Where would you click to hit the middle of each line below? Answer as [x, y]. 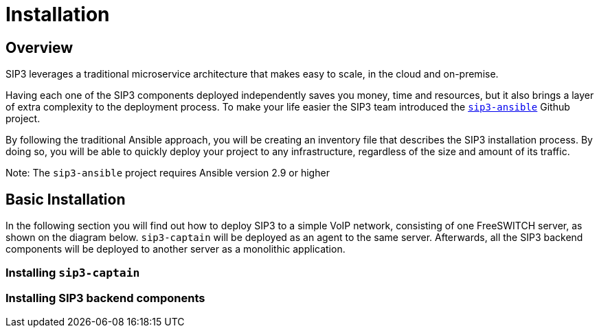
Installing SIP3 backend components [105, 298]
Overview [39, 47]
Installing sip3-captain [73, 273]
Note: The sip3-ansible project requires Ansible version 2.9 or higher [168, 173]
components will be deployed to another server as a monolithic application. [176, 249]
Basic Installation [66, 199]
